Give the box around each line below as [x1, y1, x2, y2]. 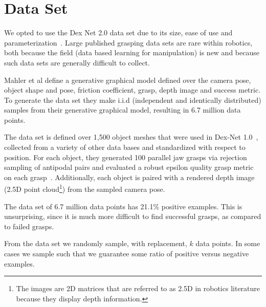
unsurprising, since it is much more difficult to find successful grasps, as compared [4, 211, 261, 222]
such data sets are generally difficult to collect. [4, 57, 150, 68]
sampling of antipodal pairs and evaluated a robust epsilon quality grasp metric [4, 162, 254, 172]
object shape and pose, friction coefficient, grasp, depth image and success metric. [4, 84, 261, 95]
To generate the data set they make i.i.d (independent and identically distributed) [4, 94, 261, 105]
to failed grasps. [4, 221, 54, 231]
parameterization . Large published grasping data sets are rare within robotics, [4, 37, 253, 48]
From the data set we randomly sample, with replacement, [4, 238, 187, 249]
